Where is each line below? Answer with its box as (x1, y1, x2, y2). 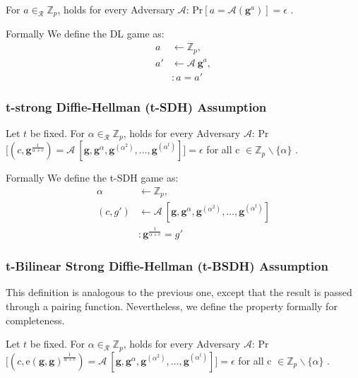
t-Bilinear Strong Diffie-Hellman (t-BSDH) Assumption (6, 257, 328, 275)
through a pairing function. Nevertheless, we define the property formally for (6, 298, 338, 313)
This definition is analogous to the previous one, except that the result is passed (6, 285, 352, 300)
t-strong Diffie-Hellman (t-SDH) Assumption (6, 98, 267, 115)
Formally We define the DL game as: (6, 26, 165, 41)
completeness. (6, 312, 65, 327)
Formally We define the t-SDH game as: (6, 170, 179, 185)
